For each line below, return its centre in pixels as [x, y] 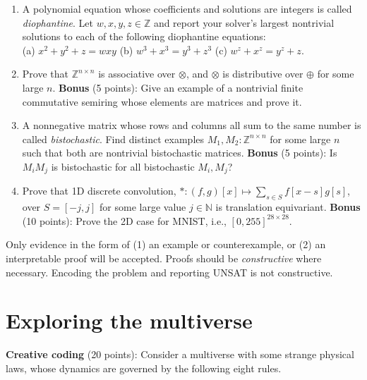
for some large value [143, 207]
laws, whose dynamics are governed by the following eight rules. [144, 368]
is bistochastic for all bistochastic [123, 166]
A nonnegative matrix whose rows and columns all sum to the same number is [192, 125]
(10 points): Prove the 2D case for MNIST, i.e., [124, 220]
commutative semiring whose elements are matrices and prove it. [162, 101]
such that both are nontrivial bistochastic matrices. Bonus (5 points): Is [180, 153]
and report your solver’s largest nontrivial [244, 22]
